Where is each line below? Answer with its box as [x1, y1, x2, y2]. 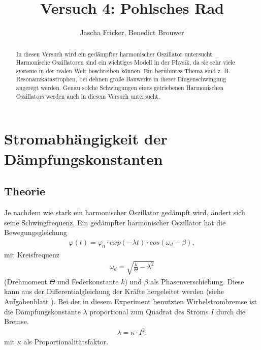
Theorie [4, 183, 46, 199]
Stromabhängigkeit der [4, 128, 168, 149]
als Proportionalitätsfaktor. [23, 336, 108, 347]
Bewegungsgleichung [4, 227, 67, 238]
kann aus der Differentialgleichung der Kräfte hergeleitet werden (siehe [4, 286, 224, 297]
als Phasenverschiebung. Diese [150, 276, 244, 286]
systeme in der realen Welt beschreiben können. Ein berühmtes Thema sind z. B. [16, 66, 231, 75]
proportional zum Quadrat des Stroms [89, 306, 209, 316]
